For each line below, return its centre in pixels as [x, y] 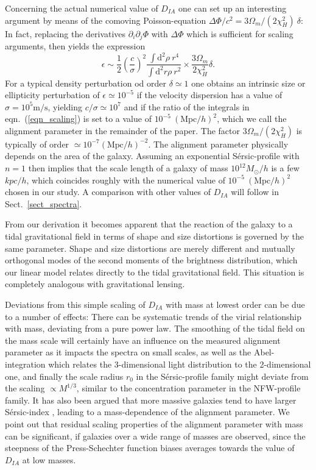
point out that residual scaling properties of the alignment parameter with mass [154, 423]
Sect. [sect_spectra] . [44, 203]
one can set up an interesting [233, 8]
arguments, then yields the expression [75, 46]
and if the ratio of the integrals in [187, 106]
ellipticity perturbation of [52, 95]
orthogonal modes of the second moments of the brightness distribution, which [151, 260]
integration [25, 364]
